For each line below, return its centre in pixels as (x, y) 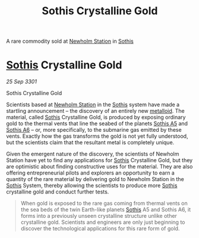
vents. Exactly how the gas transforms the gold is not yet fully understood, (97, 136)
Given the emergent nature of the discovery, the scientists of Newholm (93, 154)
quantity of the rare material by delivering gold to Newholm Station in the (95, 179)
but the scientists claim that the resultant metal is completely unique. (90, 142)
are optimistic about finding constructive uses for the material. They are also (99, 167)
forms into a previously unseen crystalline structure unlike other (99, 216)
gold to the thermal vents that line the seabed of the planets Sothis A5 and (97, 123)
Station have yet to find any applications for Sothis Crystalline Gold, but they (99, 160)
